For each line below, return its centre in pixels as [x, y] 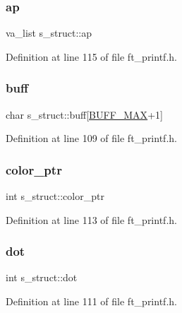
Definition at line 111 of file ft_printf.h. [91, 301]
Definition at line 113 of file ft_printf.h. [91, 219]
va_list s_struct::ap [49, 33]
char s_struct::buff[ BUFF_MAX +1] [84, 114]
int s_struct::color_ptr [55, 196]
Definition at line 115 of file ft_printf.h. [91, 56]
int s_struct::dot [42, 277]
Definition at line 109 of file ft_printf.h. [91, 138]
